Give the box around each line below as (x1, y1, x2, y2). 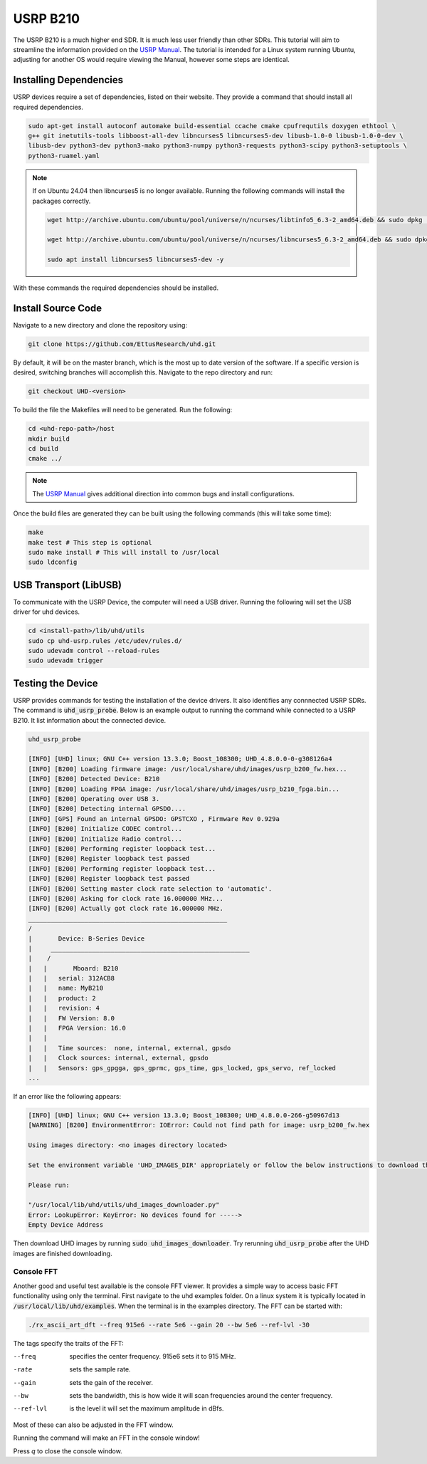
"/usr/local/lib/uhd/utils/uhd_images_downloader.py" (28, 1201, 220, 1209)
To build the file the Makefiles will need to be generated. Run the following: (13, 406, 233, 414)
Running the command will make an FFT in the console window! (13, 1433, 201, 1442)
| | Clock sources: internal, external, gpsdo (28, 1054, 209, 1062)
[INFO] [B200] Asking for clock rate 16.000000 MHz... (28, 894, 223, 902)
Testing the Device (13, 677, 99, 689)
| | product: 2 (28, 994, 96, 1002)
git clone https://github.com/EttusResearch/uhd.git (28, 340, 216, 348)
